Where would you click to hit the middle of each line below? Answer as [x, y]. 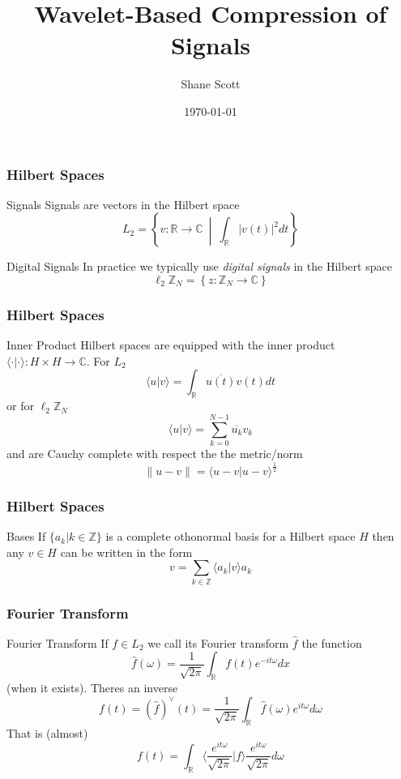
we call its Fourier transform [218, 642]
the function [332, 642]
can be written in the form [126, 552]
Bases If [26, 536]
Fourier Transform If [58, 642]
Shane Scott [211, 84]
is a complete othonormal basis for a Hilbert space [230, 536]
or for [20, 406]
